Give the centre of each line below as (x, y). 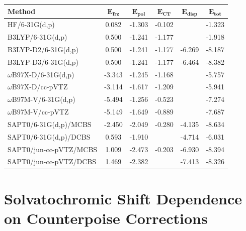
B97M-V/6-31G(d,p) (44, 99)
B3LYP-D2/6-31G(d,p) (43, 49)
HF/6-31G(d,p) (31, 24)
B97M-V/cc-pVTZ (40, 112)
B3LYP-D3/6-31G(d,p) (43, 62)
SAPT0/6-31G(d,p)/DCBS (49, 136)
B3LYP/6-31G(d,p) (37, 37)
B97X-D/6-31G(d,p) (43, 74)
